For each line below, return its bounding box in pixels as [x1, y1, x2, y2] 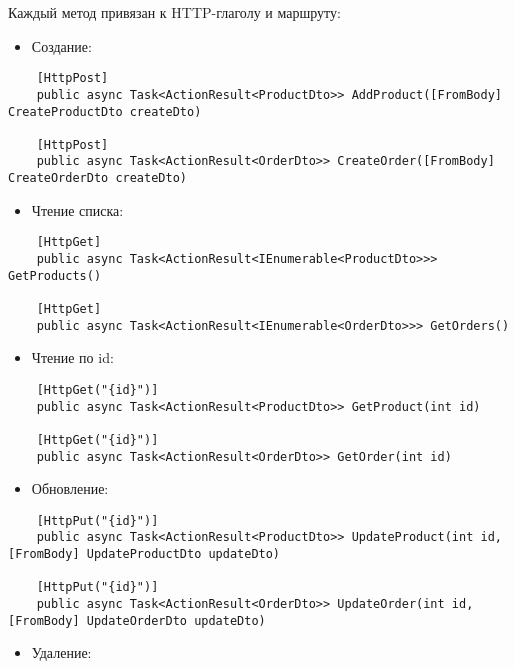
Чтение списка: [31, 199, 124, 220]
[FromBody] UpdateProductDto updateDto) [8, 547, 281, 562]
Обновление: [31, 478, 109, 499]
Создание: [31, 35, 92, 56]
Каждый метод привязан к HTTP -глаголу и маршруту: [8, 2, 341, 22]
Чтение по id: [31, 347, 114, 368]
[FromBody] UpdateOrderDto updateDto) [8, 613, 266, 628]
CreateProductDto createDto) [8, 104, 202, 119]
